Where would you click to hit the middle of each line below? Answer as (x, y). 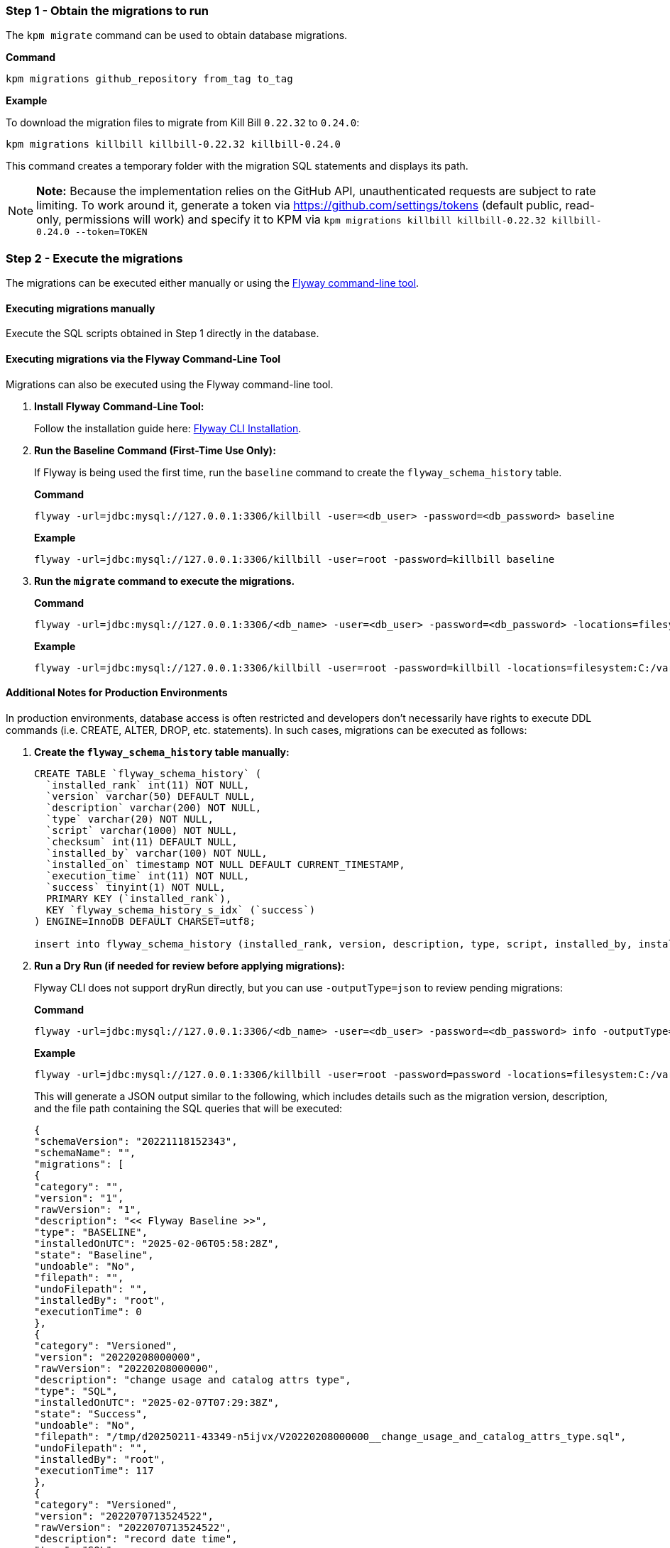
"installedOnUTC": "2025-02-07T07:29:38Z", (157, 1402)
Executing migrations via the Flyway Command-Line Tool (143, 358)
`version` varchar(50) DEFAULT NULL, (150, 796)
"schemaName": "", (85, 1152)
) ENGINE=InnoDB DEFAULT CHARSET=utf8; (145, 921)
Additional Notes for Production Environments (117, 693)
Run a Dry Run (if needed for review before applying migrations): (190, 965)
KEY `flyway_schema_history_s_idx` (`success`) (181, 910)
